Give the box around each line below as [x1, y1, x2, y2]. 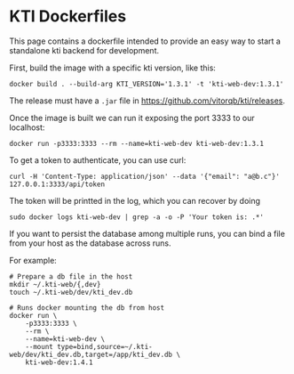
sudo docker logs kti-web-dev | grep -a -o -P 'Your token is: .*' [9, 212, 265, 222]
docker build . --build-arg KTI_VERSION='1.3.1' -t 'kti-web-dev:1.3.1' [9, 79, 284, 88]
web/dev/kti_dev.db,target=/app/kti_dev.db [9, 350, 173, 359]
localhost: [9, 122, 45, 133]
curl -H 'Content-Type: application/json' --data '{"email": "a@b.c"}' [9, 172, 280, 181]
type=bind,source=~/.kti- [56, 342, 153, 351]
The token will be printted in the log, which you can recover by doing [9, 195, 260, 206]
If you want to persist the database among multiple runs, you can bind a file [9, 228, 286, 239]
